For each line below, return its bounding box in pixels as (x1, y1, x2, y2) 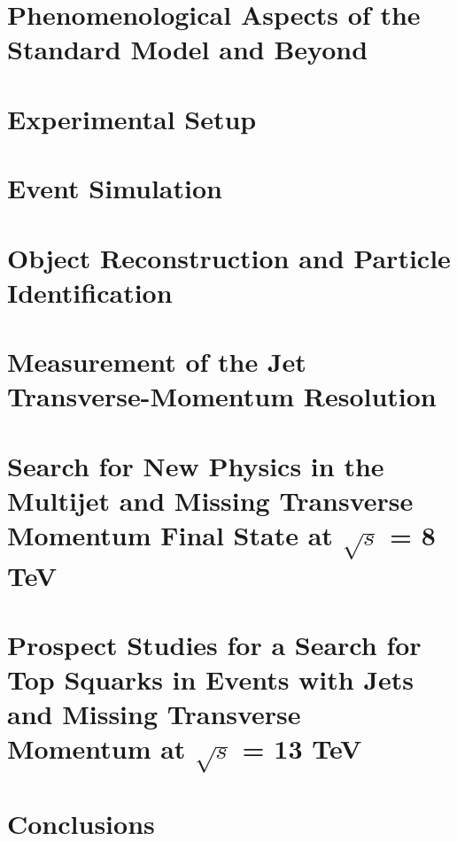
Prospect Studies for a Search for (7, 626, 422, 662)
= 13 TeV (242, 730, 362, 767)
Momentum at (7, 730, 186, 767)
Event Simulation (7, 170, 222, 206)
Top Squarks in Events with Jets (7, 661, 414, 698)
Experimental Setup (7, 100, 257, 136)
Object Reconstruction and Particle (7, 239, 451, 275)
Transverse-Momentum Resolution (7, 378, 437, 414)
